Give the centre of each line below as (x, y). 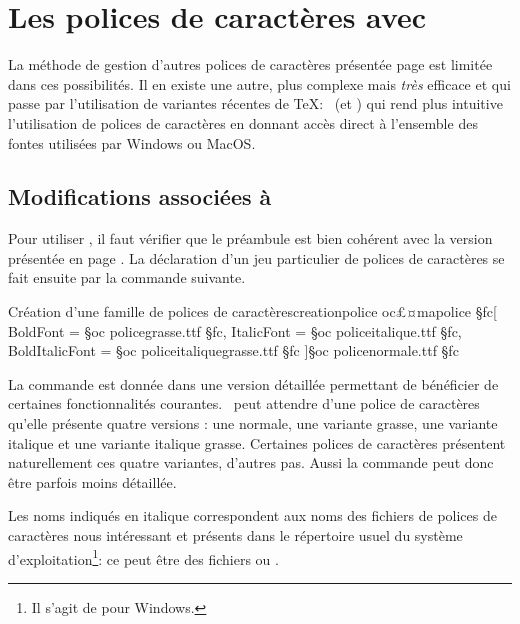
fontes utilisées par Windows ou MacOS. (132, 142)
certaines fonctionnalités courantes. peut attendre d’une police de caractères (244, 403)
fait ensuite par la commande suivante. (127, 277)
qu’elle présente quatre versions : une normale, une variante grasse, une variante (253, 423)
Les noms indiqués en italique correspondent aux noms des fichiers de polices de (252, 515)
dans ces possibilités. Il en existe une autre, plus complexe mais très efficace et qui (259, 83)
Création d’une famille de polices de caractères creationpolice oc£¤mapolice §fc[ (252, 311)
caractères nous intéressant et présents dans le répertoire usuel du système (235, 535)
